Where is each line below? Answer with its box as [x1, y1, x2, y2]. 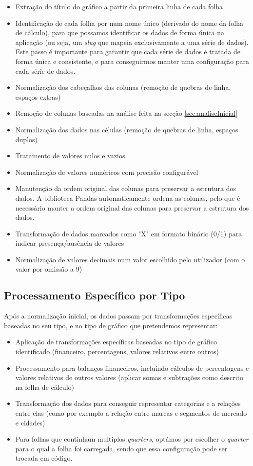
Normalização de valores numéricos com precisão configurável [15, 167, 198, 177]
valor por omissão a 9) [15, 264, 82, 274]
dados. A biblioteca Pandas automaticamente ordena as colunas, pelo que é [15, 192, 240, 203]
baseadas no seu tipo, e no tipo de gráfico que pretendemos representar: [4, 320, 218, 330]
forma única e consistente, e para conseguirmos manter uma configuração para [15, 56, 250, 66]
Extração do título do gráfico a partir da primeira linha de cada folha [15, 1, 223, 11]
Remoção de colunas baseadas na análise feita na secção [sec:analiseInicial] [15, 108, 238, 118]
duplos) [15, 134, 38, 144]
